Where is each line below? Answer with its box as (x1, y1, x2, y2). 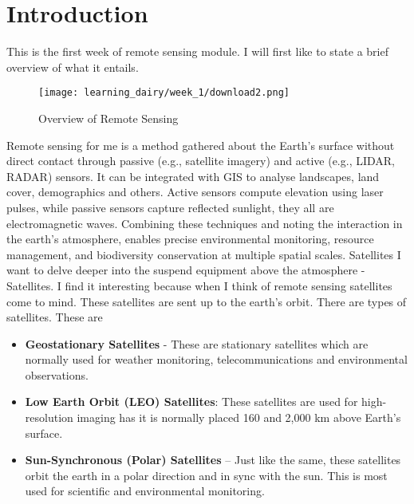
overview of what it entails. (6, 58, 139, 75)
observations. (25, 366, 89, 383)
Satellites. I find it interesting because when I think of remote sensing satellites (6, 277, 392, 293)
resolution (25, 409, 73, 426)
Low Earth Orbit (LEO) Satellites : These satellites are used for (25, 393, 358, 410)
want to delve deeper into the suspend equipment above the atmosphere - (6, 262, 365, 278)
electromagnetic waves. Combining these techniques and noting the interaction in (6, 215, 403, 231)
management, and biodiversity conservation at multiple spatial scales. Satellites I (6, 246, 401, 262)
